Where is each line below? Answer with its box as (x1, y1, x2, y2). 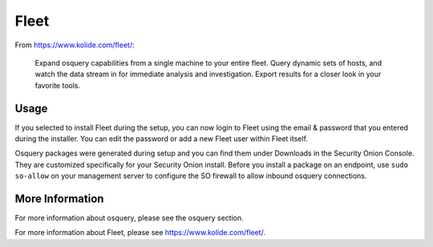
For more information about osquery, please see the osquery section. (14, 213, 244, 223)
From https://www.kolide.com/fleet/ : (14, 40, 135, 50)
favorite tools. (34, 80, 80, 90)
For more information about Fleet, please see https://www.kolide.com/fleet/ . (14, 228, 266, 237)
